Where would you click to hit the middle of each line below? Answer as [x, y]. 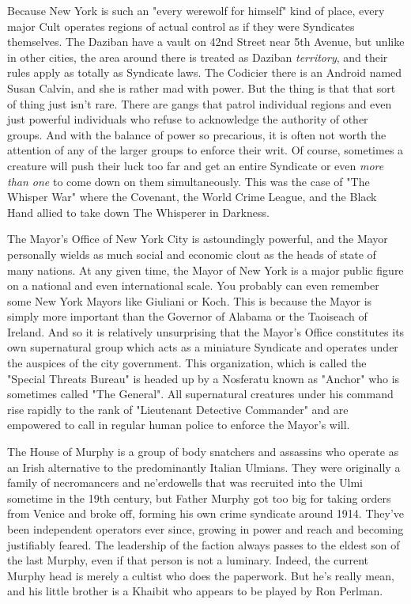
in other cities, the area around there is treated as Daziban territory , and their [198, 57]
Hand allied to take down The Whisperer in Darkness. [138, 212]
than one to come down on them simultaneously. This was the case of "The [189, 181]
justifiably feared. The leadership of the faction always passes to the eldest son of [204, 544]
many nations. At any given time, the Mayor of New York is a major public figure [205, 270]
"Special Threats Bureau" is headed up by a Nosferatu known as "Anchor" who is [204, 378]
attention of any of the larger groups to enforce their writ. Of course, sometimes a [205, 150]
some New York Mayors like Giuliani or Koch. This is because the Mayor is [190, 300]
